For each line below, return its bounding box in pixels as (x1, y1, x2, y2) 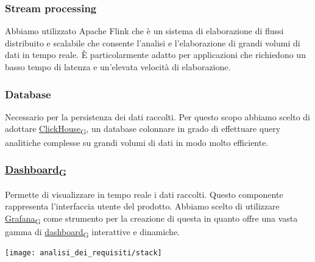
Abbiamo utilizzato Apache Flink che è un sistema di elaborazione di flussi (5, 24, 284, 37)
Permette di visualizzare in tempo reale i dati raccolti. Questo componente (5, 187, 283, 200)
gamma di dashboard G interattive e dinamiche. (5, 225, 180, 239)
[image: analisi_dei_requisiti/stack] (5, 249, 162, 258)
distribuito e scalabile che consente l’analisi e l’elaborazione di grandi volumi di (5, 36, 300, 49)
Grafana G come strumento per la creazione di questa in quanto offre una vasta (5, 211, 298, 226)
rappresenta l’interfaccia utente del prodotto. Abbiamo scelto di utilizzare (5, 200, 280, 213)
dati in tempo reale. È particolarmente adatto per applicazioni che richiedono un (5, 48, 306, 61)
